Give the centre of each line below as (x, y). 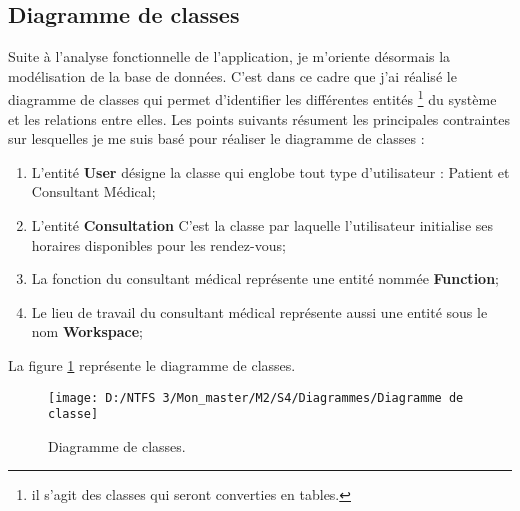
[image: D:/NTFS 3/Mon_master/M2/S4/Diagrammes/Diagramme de (256, 397)
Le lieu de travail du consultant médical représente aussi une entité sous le (259, 311)
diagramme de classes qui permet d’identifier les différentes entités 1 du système (252, 98)
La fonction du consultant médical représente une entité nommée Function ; (265, 278)
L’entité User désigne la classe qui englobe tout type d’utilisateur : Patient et (270, 171)
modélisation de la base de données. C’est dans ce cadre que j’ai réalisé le (232, 75)
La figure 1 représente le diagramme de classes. (152, 364)
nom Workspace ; (87, 331)
